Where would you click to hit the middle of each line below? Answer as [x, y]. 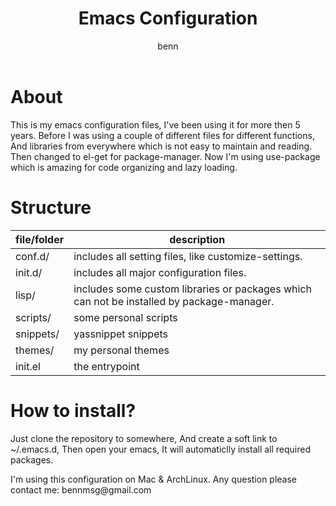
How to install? [73, 410]
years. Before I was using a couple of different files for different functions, [162, 135]
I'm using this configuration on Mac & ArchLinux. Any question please [154, 479]
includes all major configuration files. [160, 272]
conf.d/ [32, 256]
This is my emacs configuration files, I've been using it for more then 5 [155, 124]
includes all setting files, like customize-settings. [188, 256]
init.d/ [29, 272]
